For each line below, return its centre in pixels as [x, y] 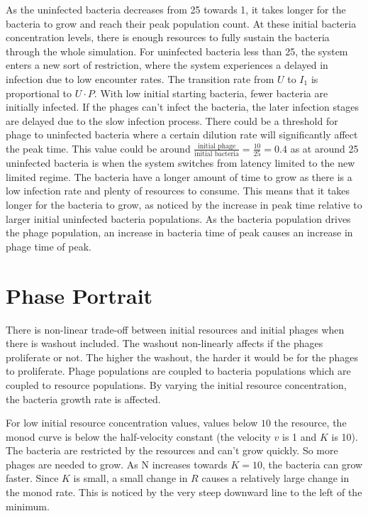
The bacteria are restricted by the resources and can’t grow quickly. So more [172, 450]
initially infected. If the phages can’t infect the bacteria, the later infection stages [183, 107]
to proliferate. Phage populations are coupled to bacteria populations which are [178, 371]
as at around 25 [324, 148]
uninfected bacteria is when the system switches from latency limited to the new [180, 163]
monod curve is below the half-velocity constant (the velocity [138, 436]
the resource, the [310, 423]
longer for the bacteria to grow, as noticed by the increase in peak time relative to [184, 205]
